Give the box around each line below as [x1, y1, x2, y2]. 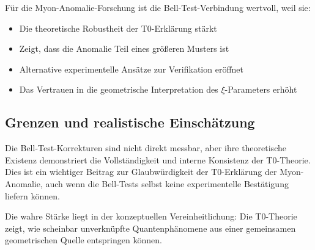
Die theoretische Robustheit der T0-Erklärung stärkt [19, 21, 217, 34]
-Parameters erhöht [224, 83, 297, 96]
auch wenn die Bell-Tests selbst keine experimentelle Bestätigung [45, 177, 289, 190]
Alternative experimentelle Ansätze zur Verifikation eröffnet [19, 62, 244, 75]
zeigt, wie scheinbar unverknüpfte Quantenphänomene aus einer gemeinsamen [5, 221, 296, 234]
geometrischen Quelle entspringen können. [5, 234, 162, 246]
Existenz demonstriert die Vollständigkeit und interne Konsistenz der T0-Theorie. [5, 153, 311, 166]
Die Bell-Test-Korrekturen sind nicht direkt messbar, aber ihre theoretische [5, 141, 286, 154]
